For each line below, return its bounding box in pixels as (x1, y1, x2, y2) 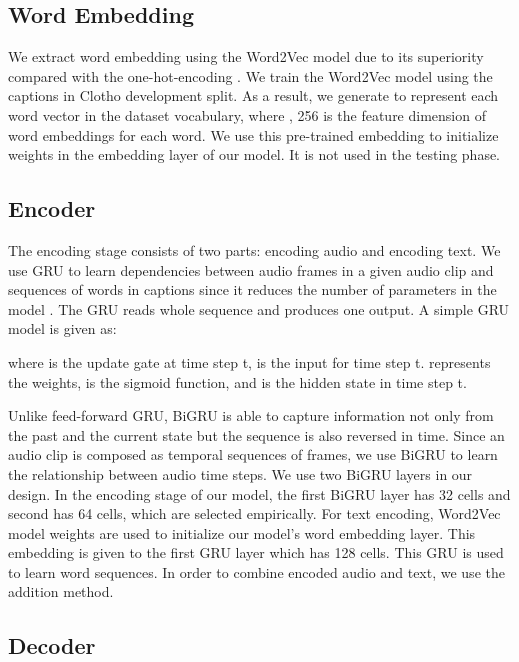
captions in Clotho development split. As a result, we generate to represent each (8, 85, 499, 106)
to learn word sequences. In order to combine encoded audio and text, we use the (8, 561, 505, 582)
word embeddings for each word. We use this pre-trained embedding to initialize (8, 124, 499, 145)
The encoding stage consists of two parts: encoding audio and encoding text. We (8, 239, 501, 260)
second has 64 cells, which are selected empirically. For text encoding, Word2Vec (8, 503, 501, 524)
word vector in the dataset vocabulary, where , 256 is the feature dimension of (8, 104, 486, 125)
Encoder (8, 193, 96, 224)
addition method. (8, 581, 114, 602)
